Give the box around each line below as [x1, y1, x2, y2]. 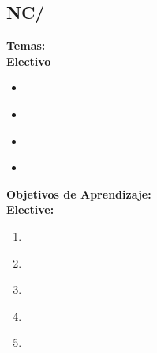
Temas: [6, 37, 46, 54]
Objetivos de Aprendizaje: [6, 185, 151, 202]
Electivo [6, 52, 51, 69]
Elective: [6, 201, 54, 218]
